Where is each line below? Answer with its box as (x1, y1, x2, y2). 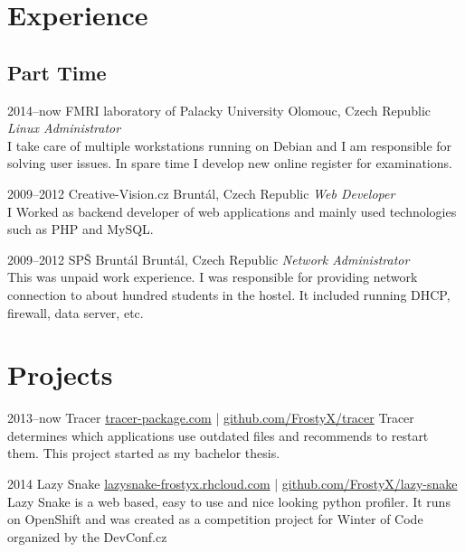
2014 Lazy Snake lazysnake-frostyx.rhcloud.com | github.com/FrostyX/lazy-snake (7, 474, 458, 493)
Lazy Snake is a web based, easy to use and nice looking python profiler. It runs (7, 491, 451, 510)
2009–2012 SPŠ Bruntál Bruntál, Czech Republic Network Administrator (7, 249, 410, 268)
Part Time (7, 58, 107, 86)
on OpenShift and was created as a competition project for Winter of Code (7, 510, 423, 529)
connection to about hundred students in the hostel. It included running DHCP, (7, 285, 451, 304)
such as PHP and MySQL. (7, 220, 154, 239)
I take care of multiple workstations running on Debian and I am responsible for (7, 136, 452, 154)
